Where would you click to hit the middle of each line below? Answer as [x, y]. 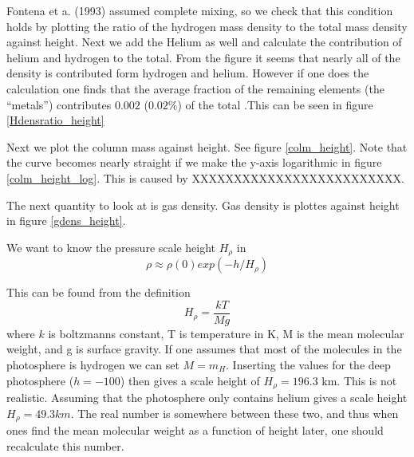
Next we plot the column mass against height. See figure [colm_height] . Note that [207, 146]
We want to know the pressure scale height [111, 247]
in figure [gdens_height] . [66, 221]
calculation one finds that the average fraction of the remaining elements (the [195, 88]
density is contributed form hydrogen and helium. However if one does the [188, 73]
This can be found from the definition [99, 292]
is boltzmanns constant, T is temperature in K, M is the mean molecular [226, 333]
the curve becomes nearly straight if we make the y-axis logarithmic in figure [194, 162]
